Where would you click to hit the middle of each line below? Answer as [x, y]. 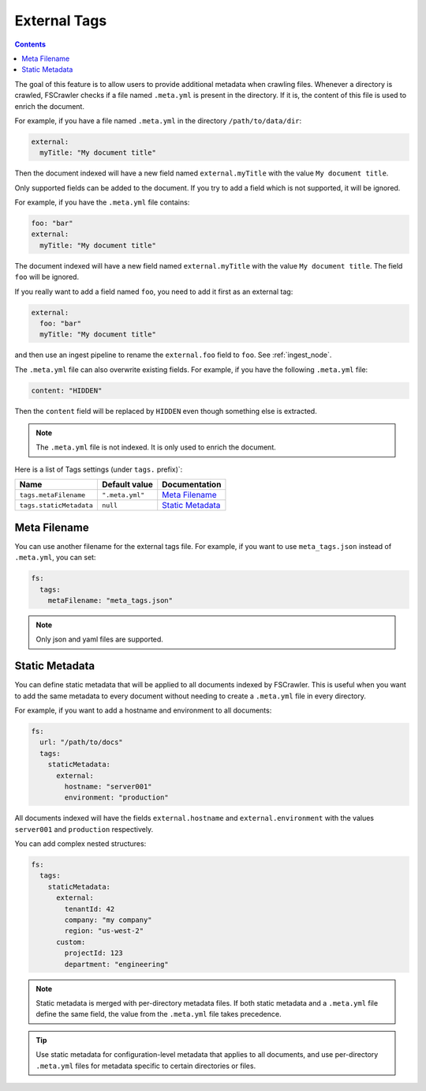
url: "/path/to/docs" [82, 742]
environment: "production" [116, 798]
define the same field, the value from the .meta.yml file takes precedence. [159, 1014]
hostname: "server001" [108, 786]
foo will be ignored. [47, 277]
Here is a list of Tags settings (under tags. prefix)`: [99, 469]
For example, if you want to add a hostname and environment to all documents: [143, 710]
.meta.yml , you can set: [55, 558]
